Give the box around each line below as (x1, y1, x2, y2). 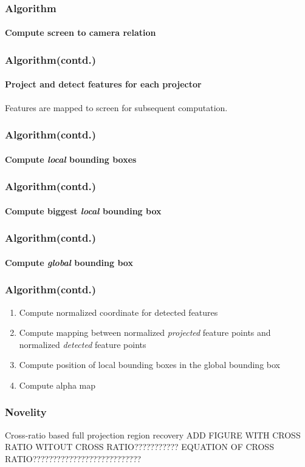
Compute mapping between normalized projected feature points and (19, 326, 271, 339)
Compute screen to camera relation (5, 26, 156, 39)
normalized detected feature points (19, 338, 146, 350)
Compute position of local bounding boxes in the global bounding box (19, 358, 280, 371)
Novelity (5, 404, 47, 420)
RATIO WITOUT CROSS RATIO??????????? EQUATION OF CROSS (5, 440, 274, 453)
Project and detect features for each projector (5, 78, 202, 90)
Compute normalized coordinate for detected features (19, 305, 218, 318)
